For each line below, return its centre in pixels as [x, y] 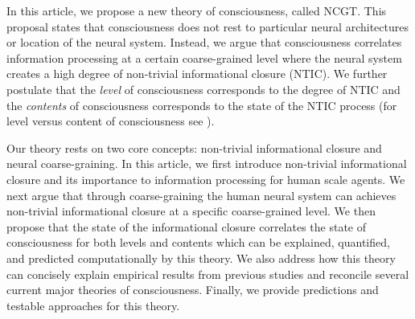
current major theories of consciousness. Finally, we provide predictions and [193, 290]
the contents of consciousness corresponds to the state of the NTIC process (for [202, 105]
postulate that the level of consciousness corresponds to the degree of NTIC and [203, 89]
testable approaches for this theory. [93, 305]
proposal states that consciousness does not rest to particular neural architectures [207, 26]
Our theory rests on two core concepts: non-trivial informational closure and [194, 147]
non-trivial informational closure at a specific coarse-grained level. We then [191, 211]
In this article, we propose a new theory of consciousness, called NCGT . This [197, 10]
